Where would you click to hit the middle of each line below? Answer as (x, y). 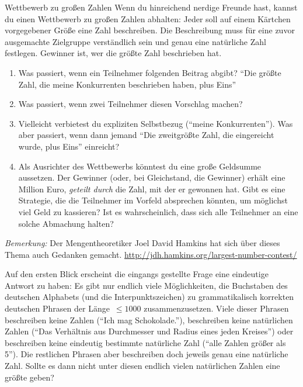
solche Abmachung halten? (66, 223)
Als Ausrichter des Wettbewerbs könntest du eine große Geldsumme (140, 166)
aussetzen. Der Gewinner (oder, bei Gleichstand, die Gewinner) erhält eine (152, 177)
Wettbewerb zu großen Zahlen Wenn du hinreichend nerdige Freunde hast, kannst (151, 7)
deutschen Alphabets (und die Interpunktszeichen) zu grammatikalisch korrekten (149, 297)
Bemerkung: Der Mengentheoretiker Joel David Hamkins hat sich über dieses (142, 243)
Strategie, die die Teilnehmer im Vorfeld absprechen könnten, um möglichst (153, 200)
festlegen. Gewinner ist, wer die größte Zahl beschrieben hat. (113, 53)
